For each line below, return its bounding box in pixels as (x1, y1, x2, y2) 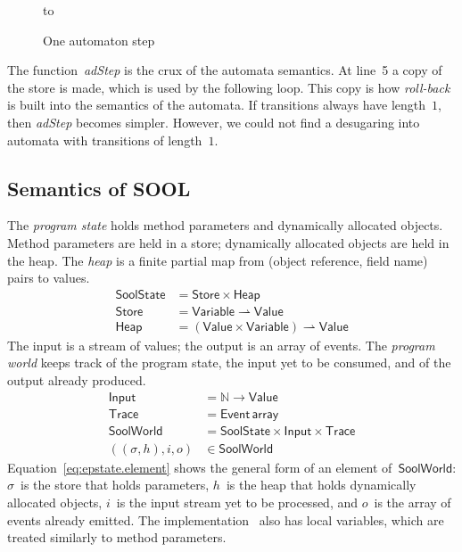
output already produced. (7, 371, 146, 390)
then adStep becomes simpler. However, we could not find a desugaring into (7, 112, 420, 131)
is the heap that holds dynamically (226, 475, 417, 494)
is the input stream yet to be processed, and (116, 492, 359, 511)
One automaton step (43, 30, 155, 49)
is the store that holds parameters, (20, 475, 210, 494)
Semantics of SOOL (7, 174, 191, 202)
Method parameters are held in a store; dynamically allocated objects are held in (7, 233, 450, 251)
